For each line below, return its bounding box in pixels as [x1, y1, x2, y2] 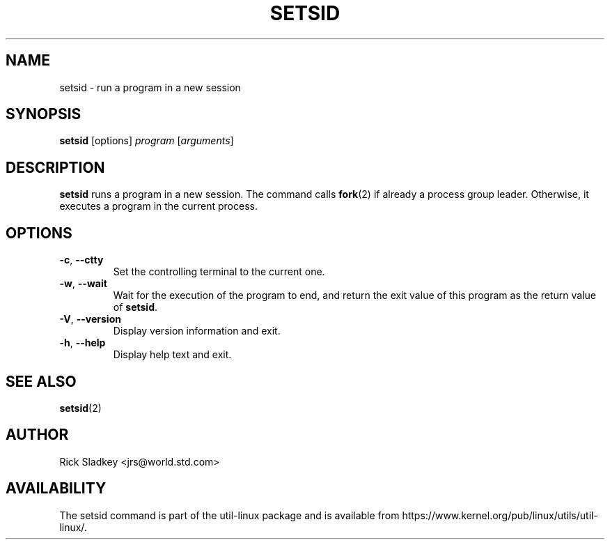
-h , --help [59, 337, 106, 349]
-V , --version [59, 313, 121, 325]
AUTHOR [6, 426, 69, 444]
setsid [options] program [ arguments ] [59, 135, 234, 147]
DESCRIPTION [6, 158, 105, 176]
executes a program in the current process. [59, 200, 258, 213]
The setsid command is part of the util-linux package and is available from [59, 509, 400, 521]
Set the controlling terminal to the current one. [113, 266, 325, 278]
